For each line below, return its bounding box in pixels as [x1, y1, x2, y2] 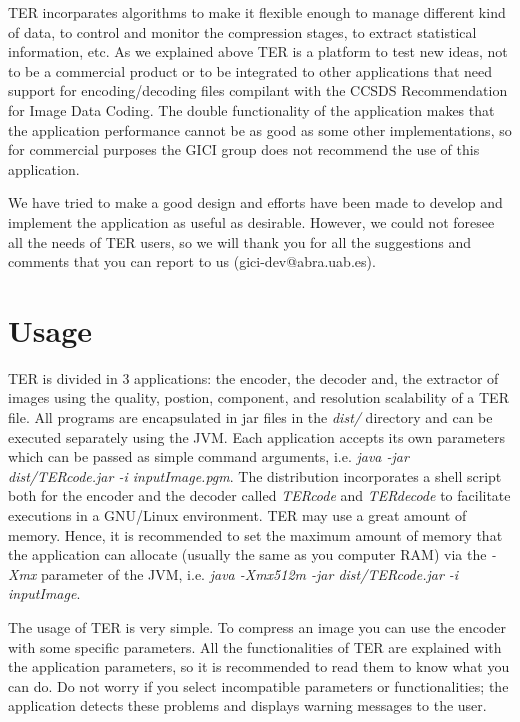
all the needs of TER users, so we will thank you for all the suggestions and [8, 231, 471, 252]
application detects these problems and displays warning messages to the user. [8, 695, 487, 716]
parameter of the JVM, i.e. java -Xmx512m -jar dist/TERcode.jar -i [41, 563, 459, 584]
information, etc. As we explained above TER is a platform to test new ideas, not [8, 41, 508, 62]
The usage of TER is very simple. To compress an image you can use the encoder [8, 616, 506, 637]
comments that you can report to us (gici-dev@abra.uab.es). [8, 251, 376, 272]
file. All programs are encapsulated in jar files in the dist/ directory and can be [8, 407, 493, 428]
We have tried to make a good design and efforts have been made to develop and [8, 192, 503, 213]
